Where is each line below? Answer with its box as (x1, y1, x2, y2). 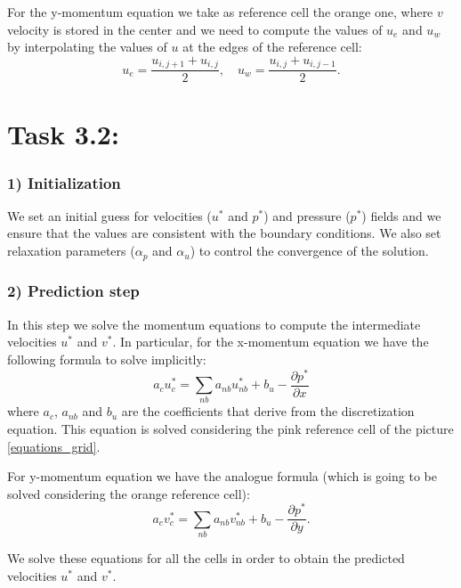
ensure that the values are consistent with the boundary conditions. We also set (7, 224, 441, 242)
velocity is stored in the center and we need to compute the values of (7, 20, 383, 38)
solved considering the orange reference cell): (7, 484, 250, 502)
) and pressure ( (263, 206, 351, 225)
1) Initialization (7, 171, 121, 193)
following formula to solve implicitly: (7, 349, 206, 368)
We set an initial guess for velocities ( (7, 206, 212, 225)
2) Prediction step (7, 280, 140, 302)
